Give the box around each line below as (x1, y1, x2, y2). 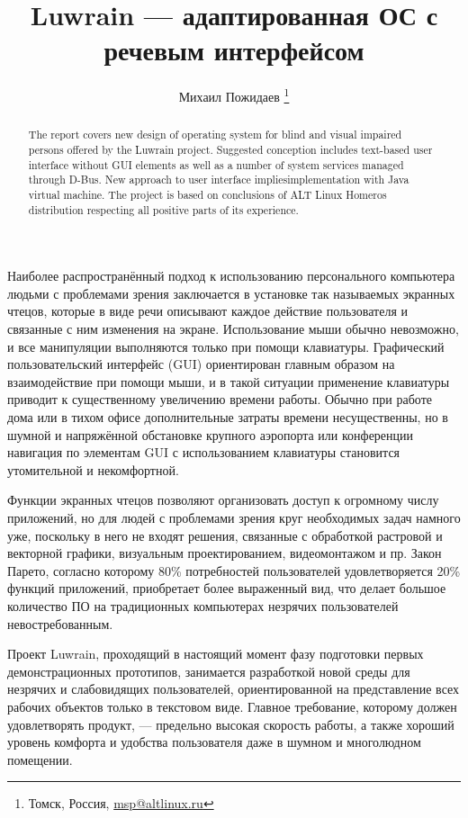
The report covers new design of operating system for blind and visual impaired (28, 127, 402, 142)
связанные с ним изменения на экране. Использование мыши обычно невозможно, (7, 319, 459, 338)
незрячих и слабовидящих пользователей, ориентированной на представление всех (7, 679, 460, 698)
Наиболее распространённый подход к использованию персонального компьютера (7, 266, 455, 285)
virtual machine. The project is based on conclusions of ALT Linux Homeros (28, 186, 387, 202)
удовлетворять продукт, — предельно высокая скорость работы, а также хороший (7, 715, 454, 733)
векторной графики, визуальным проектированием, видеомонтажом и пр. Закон (7, 544, 442, 562)
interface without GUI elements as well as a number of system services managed (28, 157, 404, 172)
